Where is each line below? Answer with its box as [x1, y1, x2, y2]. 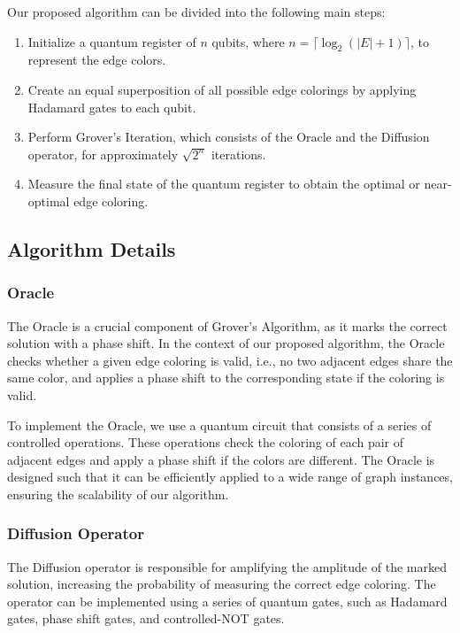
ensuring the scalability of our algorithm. [7, 484, 229, 503]
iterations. [211, 144, 266, 163]
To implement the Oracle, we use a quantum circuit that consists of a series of [7, 415, 432, 434]
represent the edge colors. [27, 50, 166, 69]
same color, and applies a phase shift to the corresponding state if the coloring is [7, 368, 445, 387]
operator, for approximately [27, 144, 179, 163]
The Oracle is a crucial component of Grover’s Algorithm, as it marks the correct [7, 316, 448, 335]
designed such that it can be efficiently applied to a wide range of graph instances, [7, 467, 453, 486]
